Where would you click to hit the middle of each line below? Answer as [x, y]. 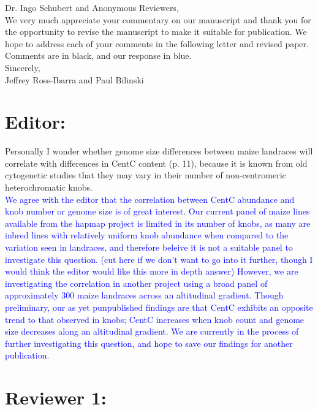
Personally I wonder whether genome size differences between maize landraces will [159, 151]
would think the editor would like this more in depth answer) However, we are [152, 271]
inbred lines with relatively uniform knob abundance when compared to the [147, 235]
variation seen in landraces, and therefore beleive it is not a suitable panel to [149, 247]
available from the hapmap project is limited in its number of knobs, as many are [158, 223]
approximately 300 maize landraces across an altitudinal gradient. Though [144, 295]
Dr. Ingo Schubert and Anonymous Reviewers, [92, 7]
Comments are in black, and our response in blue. [98, 55]
